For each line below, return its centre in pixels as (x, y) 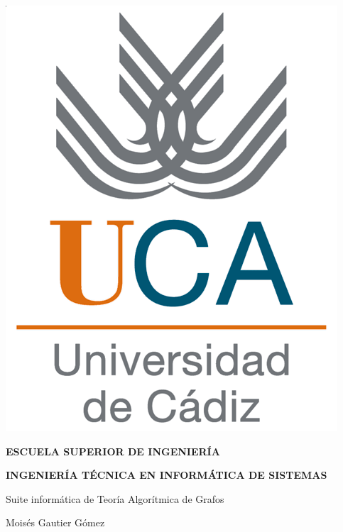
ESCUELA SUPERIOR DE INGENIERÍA (113, 451)
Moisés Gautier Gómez (55, 522)
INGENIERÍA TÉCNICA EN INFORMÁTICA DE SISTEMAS (167, 475)
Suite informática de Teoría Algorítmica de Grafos (115, 498)
